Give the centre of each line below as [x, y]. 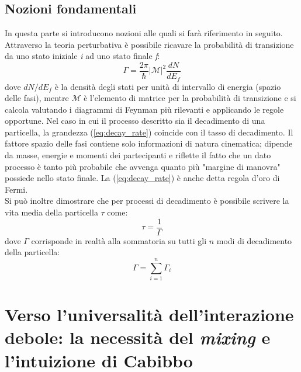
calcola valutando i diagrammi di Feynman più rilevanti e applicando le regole [144, 109]
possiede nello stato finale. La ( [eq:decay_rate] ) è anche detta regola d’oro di [142, 178]
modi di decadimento [254, 240]
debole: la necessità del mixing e [138, 338]
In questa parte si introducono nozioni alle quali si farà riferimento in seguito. [144, 33]
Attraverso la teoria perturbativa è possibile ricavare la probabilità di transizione [149, 44]
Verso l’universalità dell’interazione [149, 314]
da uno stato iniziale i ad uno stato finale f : [82, 56]
